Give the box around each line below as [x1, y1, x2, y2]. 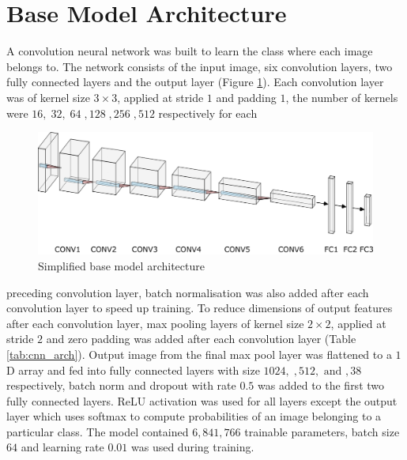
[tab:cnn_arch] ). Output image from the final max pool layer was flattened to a [6, 345, 392, 362]
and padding [216, 89, 277, 105]
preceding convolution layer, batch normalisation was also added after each [6, 284, 369, 300]
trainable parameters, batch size [244, 423, 400, 439]
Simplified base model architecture [38, 257, 205, 273]
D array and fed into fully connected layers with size [6, 361, 260, 378]
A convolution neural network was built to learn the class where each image [6, 43, 373, 59]
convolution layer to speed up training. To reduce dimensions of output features [6, 300, 393, 316]
